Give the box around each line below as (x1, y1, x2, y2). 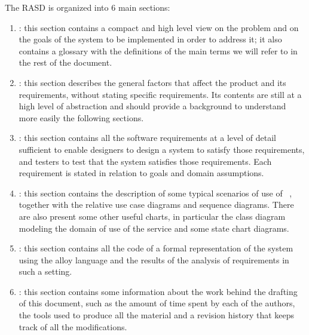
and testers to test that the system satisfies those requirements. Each (19, 155, 272, 167)
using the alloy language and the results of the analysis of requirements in (19, 253, 289, 266)
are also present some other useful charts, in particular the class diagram (19, 210, 286, 222)
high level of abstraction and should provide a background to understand (19, 100, 286, 112)
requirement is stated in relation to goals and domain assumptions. (19, 167, 264, 179)
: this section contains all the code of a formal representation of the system (19, 242, 293, 254)
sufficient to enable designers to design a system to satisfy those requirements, (19, 143, 305, 155)
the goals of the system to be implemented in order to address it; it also (19, 33, 282, 45)
